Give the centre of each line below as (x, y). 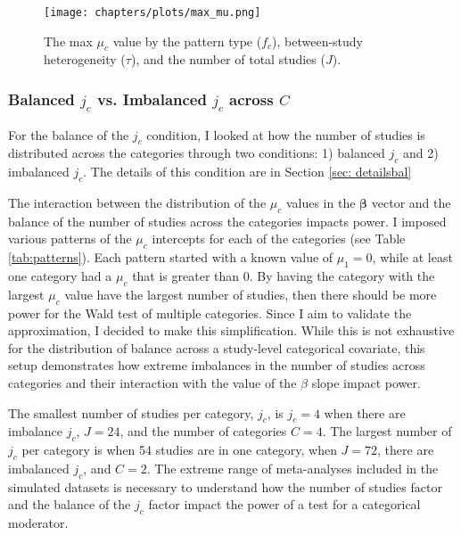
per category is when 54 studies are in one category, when (179, 450)
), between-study (318, 41)
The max (68, 41)
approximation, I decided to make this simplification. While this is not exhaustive (231, 330)
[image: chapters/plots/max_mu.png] (152, 12)
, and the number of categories (203, 431)
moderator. (38, 523)
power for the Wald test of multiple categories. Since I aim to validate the (210, 313)
